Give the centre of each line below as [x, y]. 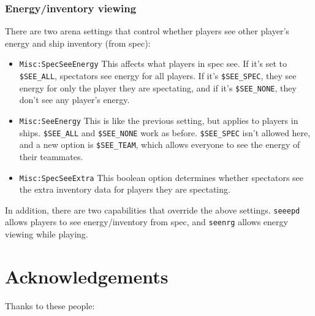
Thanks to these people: [50, 305]
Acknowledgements [87, 276]
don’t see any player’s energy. [74, 100]
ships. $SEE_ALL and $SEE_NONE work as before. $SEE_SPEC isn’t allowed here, [165, 132]
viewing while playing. [47, 234]
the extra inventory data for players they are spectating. [125, 189]
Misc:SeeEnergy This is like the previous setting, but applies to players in [159, 120]
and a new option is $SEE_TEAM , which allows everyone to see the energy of [160, 145]
